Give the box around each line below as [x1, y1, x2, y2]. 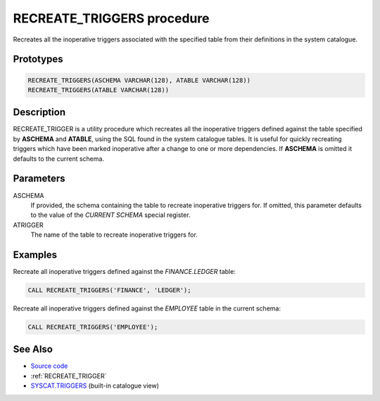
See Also [13, 343, 53, 355]
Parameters [13, 173, 65, 185]
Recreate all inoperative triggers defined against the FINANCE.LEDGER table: [13, 267, 236, 275]
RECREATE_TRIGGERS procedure [13, 11, 210, 26]
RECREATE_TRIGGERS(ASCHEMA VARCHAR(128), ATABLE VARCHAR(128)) [27, 76, 251, 84]
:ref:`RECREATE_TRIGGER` [30, 372, 107, 380]
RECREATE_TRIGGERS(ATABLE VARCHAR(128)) [27, 86, 169, 94]
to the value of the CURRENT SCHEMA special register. [30, 211, 191, 219]
